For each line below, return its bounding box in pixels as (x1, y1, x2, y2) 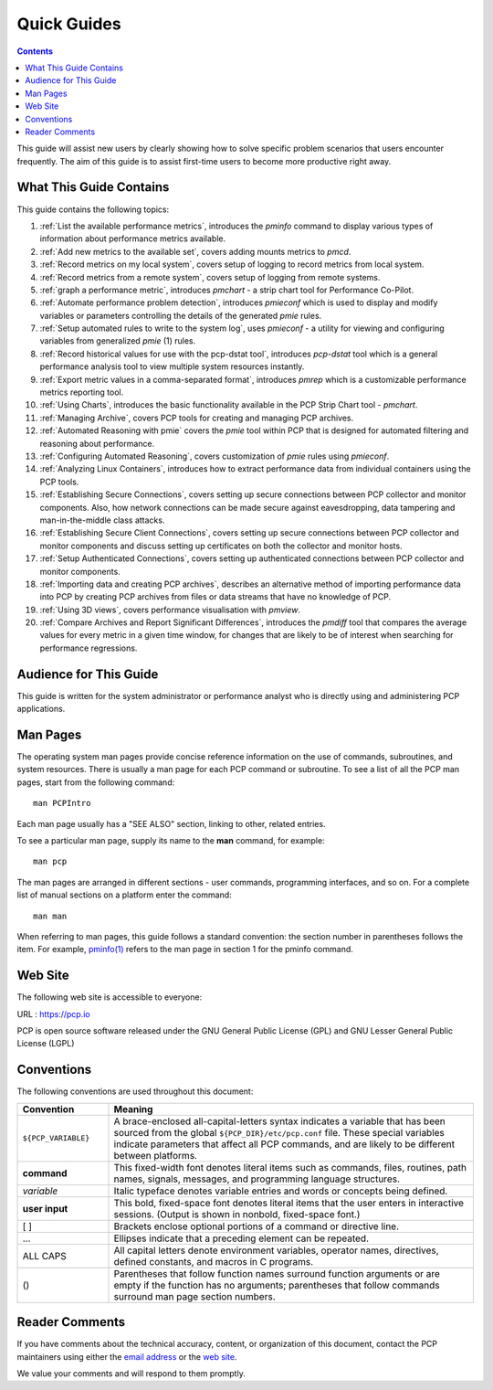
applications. (16, 704, 66, 715)
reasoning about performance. (39, 438, 155, 449)
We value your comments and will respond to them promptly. (16, 1368, 246, 1379)
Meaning (113, 1102, 153, 1115)
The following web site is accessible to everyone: (16, 992, 203, 1003)
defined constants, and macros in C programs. (113, 1255, 314, 1268)
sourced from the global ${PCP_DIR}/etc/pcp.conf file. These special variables (113, 1126, 445, 1139)
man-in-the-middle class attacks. (39, 515, 165, 525)
